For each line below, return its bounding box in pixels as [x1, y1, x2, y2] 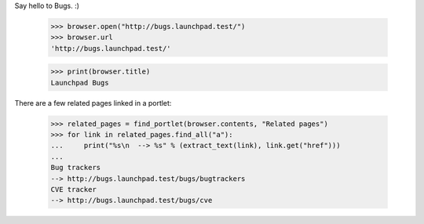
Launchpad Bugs [50, 78, 109, 87]
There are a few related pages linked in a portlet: [14, 98, 172, 107]
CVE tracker [50, 185, 97, 194]
